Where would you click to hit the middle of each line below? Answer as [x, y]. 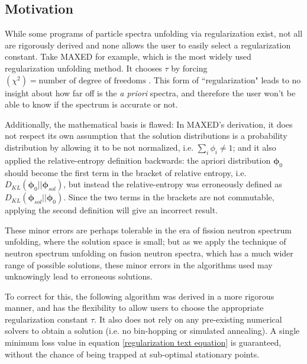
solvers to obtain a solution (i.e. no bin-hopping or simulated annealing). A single [152, 331]
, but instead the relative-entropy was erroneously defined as [173, 184]
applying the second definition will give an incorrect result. [112, 210]
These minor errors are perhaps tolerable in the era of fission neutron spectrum [148, 230]
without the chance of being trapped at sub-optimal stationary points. [132, 354]
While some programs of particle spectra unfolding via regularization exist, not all [154, 33]
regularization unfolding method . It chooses [83, 68]
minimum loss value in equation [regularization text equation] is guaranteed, [143, 342]
